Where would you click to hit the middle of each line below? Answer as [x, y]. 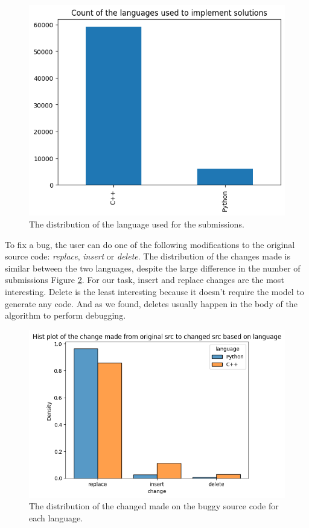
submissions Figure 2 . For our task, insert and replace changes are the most [145, 280]
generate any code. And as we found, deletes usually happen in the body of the [151, 303]
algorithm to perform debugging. [65, 315]
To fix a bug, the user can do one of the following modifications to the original [150, 244]
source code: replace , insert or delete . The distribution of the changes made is [148, 256]
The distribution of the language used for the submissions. [137, 224]
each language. [56, 517]
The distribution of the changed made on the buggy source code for [154, 506]
